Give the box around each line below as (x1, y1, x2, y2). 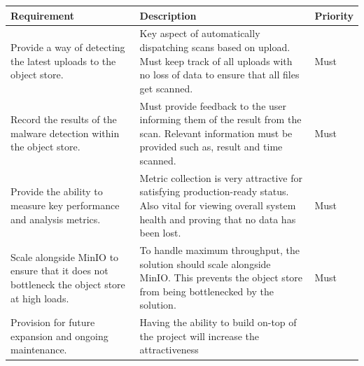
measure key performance (10, 197, 120, 212)
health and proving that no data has (139, 211, 296, 226)
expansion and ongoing (10, 328, 108, 343)
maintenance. (10, 342, 67, 357)
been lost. (139, 225, 181, 240)
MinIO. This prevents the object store (139, 270, 303, 285)
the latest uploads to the (10, 53, 116, 68)
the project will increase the (139, 328, 260, 343)
